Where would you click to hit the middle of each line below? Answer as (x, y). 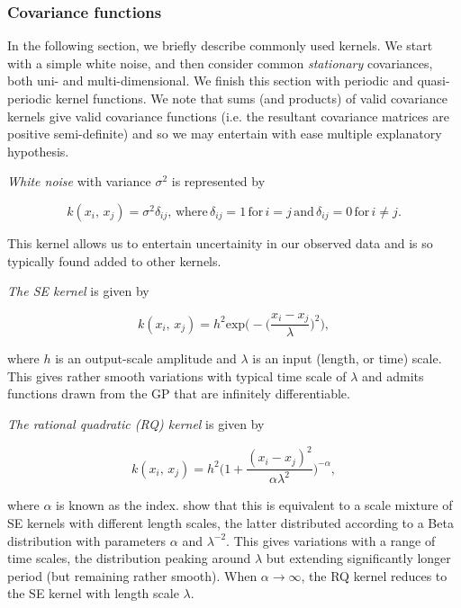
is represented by (218, 181)
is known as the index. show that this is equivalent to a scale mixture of (254, 505)
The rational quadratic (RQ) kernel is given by (136, 424)
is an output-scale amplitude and (146, 358)
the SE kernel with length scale (93, 593)
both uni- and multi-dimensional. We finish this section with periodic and (210, 80)
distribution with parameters (87, 540)
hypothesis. (38, 151)
